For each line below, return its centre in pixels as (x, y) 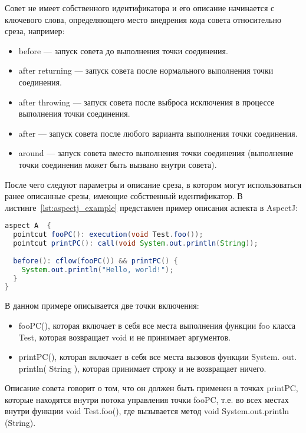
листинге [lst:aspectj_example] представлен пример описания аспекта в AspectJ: (152, 207)
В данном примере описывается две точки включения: (102, 305)
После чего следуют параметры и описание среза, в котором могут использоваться (153, 184)
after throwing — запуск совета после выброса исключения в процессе (147, 102)
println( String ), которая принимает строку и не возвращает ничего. (142, 368)
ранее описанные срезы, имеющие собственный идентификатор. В (124, 196)
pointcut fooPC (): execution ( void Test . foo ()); (108, 235)
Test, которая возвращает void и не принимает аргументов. (125, 337)
